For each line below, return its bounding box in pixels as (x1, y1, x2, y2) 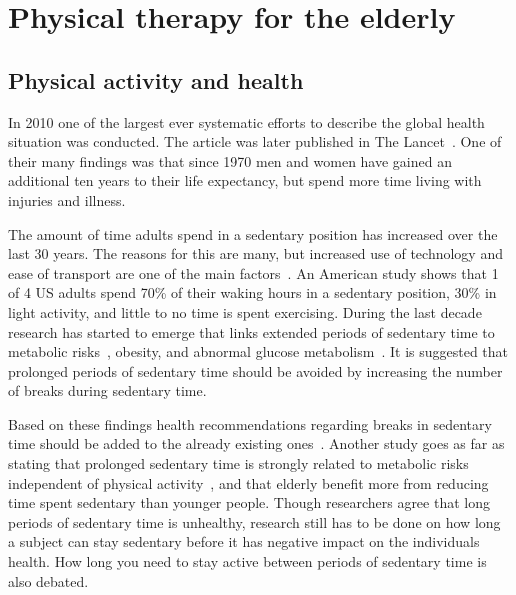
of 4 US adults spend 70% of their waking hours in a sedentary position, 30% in (8, 282, 497, 303)
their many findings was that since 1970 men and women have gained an (8, 150, 452, 171)
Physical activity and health (8, 64, 304, 95)
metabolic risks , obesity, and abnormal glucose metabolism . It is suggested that (8, 341, 509, 362)
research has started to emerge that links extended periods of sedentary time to (8, 321, 495, 342)
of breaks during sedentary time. (8, 380, 207, 401)
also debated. (8, 570, 89, 591)
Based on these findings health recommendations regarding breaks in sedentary (8, 413, 492, 434)
